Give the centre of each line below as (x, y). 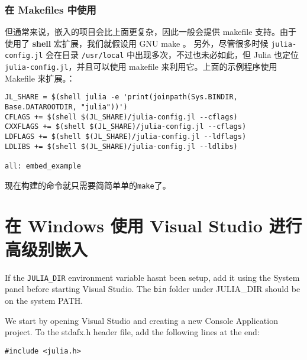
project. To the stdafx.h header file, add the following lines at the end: (132, 332)
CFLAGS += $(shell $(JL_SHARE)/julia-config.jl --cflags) (121, 117)
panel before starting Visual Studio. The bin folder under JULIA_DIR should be (153, 289)
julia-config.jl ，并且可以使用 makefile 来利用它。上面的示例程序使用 (141, 67)
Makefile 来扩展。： (40, 78)
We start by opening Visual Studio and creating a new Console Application (141, 320)
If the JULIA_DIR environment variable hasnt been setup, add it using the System (152, 277)
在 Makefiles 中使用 (51, 9)
